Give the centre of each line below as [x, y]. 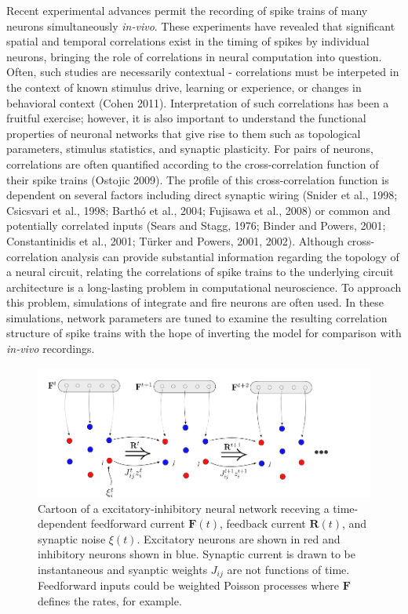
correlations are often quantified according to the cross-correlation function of [193, 163]
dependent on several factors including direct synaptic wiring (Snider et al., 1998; [202, 195]
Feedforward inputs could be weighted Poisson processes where [189, 585]
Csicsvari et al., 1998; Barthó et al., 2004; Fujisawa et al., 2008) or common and [199, 210]
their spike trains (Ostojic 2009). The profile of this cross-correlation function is [198, 179]
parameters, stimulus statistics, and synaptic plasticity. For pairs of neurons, [190, 149]
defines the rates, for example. [110, 601]
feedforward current [138, 523]
